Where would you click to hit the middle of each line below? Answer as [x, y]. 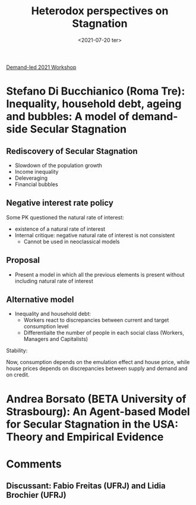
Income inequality [37, 171]
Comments [34, 464]
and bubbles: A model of [68, 117]
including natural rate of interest [54, 281]
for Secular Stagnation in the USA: [92, 424]
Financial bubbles [36, 184]
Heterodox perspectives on [100, 11]
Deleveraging [31, 178]
